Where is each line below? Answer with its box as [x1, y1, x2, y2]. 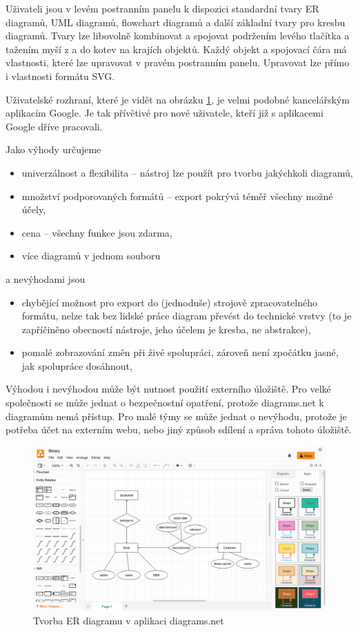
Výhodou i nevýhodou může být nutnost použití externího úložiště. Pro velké [6, 382, 331, 396]
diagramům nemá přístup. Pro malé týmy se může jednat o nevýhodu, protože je [6, 408, 347, 423]
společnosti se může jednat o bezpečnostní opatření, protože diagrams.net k [6, 395, 324, 410]
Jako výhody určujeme [6, 142, 101, 157]
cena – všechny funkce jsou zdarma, [21, 225, 172, 239]
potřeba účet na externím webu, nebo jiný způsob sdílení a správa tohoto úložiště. [6, 422, 352, 437]
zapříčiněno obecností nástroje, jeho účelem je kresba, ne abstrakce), [21, 322, 311, 336]
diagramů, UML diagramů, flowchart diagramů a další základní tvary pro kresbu [6, 14, 346, 29]
